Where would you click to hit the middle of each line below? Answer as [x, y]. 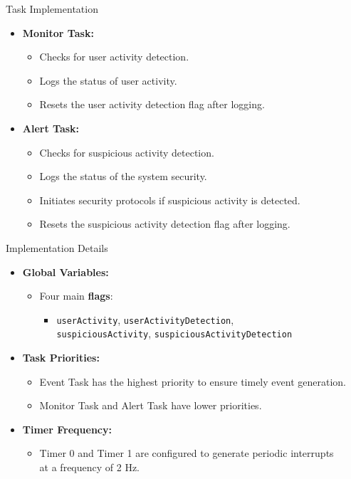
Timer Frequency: [67, 429]
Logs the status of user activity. [108, 80]
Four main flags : [76, 296]
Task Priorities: [61, 358]
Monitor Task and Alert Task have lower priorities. [151, 405]
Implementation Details [57, 247]
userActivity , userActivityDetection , [145, 319]
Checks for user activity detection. [114, 57]
